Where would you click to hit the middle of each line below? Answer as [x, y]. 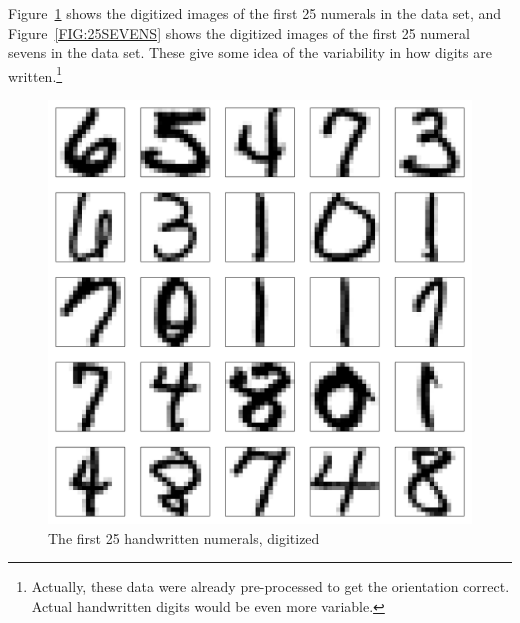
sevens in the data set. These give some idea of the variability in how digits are [250, 52]
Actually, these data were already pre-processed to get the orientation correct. [270, 586]
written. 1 [35, 74]
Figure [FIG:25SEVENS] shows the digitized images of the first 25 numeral [239, 32]
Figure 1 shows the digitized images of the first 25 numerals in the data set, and [255, 13]
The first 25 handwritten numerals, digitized [184, 537]
